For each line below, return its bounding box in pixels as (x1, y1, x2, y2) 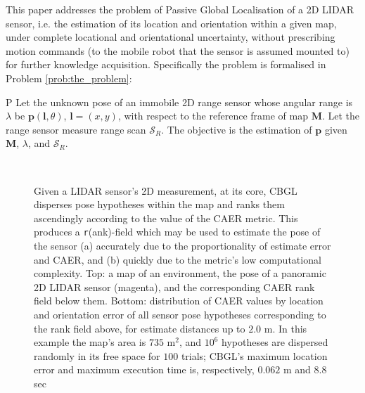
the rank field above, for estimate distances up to (34, 321, 245, 335)
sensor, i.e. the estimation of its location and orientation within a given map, (6, 15, 337, 30)
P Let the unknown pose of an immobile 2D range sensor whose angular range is (6, 94, 353, 109)
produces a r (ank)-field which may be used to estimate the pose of (34, 224, 321, 239)
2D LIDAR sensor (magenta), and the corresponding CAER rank (34, 279, 315, 294)
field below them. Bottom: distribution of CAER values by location (34, 293, 324, 308)
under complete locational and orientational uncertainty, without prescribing (6, 30, 335, 44)
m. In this (264, 321, 307, 335)
